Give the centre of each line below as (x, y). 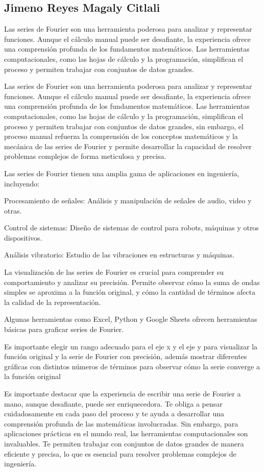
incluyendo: (22, 183)
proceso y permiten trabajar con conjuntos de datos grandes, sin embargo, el (124, 126)
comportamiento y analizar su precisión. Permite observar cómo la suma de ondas (132, 282)
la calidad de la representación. (53, 302)
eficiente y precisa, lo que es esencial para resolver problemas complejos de (120, 453)
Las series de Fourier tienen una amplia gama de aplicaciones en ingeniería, (122, 173)
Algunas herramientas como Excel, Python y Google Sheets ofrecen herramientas (131, 319)
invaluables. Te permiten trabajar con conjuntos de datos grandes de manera (124, 443)
